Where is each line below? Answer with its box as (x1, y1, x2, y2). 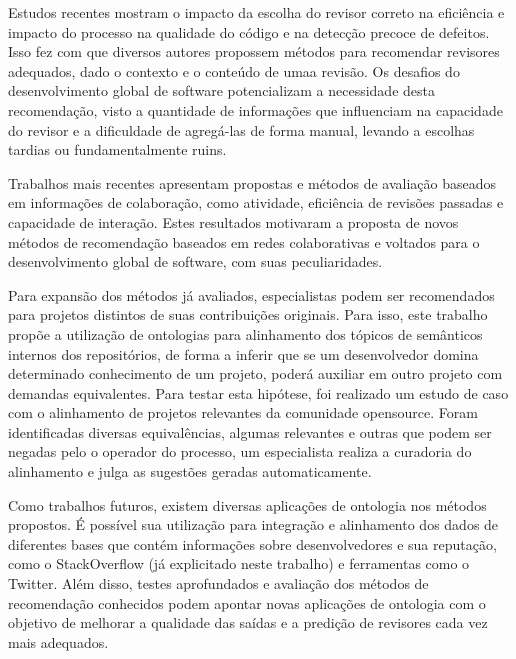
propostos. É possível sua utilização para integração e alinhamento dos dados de (8, 514, 499, 535)
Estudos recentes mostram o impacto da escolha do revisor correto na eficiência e (8, 2, 505, 22)
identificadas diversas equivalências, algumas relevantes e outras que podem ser (8, 421, 492, 442)
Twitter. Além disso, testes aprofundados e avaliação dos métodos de (8, 573, 429, 594)
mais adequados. (8, 631, 109, 652)
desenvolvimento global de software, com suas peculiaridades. (8, 251, 383, 272)
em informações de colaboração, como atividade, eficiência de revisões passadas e (8, 192, 504, 213)
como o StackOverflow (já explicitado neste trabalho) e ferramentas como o (8, 553, 470, 574)
